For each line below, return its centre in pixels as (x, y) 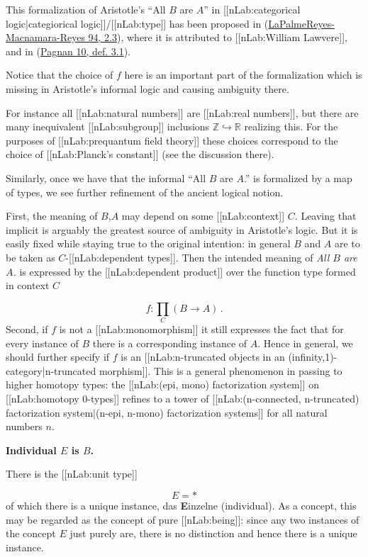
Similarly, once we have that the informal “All (106, 178)
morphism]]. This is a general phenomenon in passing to (221, 370)
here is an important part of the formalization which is (243, 75)
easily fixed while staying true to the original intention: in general (148, 243)
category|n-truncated (51, 370)
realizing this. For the (291, 126)
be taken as (30, 257)
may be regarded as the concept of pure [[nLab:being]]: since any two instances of (183, 519)
